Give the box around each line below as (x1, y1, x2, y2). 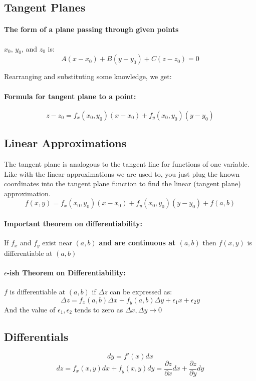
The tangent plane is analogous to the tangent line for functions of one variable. (4, 158, 249, 169)
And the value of (4, 304, 56, 315)
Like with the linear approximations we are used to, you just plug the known (4, 168, 240, 179)
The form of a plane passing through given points (4, 24, 179, 35)
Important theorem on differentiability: (4, 218, 142, 228)
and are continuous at (99, 237, 176, 248)
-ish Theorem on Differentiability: (7, 267, 126, 277)
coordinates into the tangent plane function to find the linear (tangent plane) (4, 178, 241, 189)
